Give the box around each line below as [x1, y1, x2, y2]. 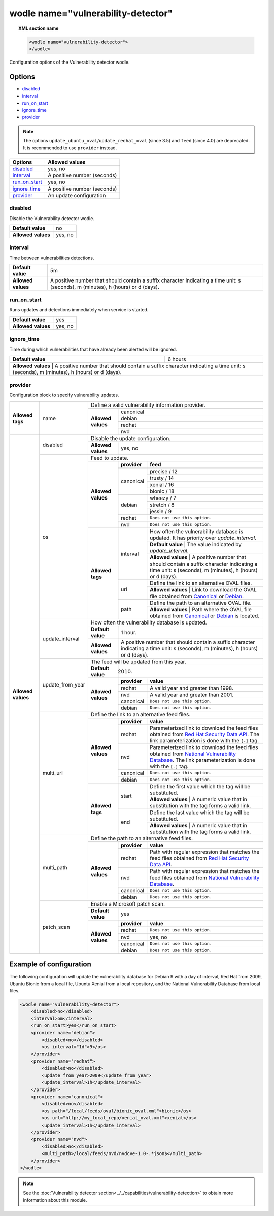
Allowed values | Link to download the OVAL [150, 586, 257, 593]
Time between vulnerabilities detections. [9, 255, 94, 261]
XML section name [18, 25, 59, 32]
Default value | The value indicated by [150, 541, 242, 548]
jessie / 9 [150, 508, 172, 515]
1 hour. [121, 629, 137, 636]
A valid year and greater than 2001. [150, 691, 234, 698]
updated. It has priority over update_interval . [150, 534, 256, 541]
